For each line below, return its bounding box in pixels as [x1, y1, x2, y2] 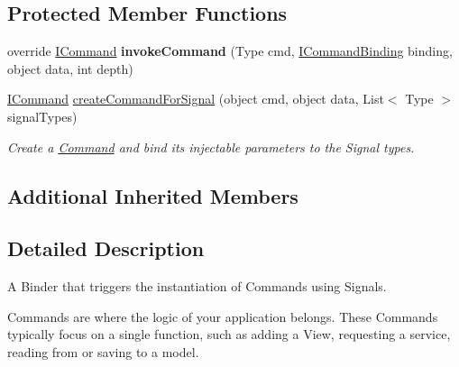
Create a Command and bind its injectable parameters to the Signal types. [7, 137, 415, 156]
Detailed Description [7, 234, 205, 262]
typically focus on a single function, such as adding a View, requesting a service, [7, 325, 451, 344]
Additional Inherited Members [7, 181, 298, 209]
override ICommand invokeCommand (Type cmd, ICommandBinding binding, [7, 41, 453, 60]
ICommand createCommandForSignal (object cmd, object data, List [7, 89, 384, 108]
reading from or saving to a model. [7, 342, 199, 361]
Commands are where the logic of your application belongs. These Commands [7, 307, 438, 326]
